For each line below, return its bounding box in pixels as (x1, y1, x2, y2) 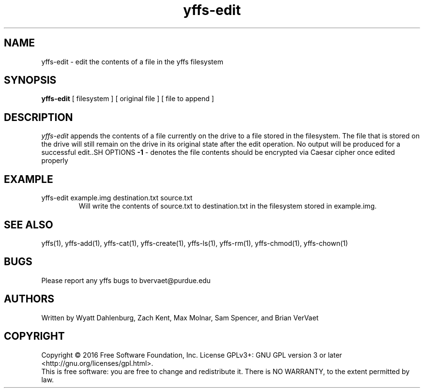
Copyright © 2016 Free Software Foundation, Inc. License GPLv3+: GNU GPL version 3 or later (41, 350, 342, 359)
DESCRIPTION (4, 111, 73, 123)
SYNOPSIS (4, 74, 57, 87)
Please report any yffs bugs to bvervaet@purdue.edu (41, 276, 211, 285)
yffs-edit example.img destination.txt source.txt (41, 194, 193, 202)
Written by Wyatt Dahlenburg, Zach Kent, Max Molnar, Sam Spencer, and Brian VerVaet (41, 313, 318, 322)
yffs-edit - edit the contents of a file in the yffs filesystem (41, 57, 224, 66)
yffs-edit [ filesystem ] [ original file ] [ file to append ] (41, 94, 214, 103)
